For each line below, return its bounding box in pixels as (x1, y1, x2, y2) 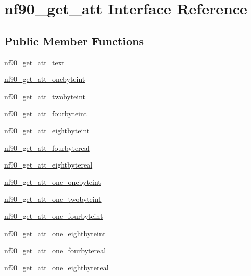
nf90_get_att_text (4, 57, 65, 67)
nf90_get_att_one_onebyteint (4, 176, 101, 187)
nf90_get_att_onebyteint (4, 74, 85, 85)
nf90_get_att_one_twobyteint (4, 194, 102, 204)
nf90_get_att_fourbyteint (4, 108, 87, 119)
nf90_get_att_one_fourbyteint (4, 210, 103, 221)
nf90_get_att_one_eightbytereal (4, 262, 109, 272)
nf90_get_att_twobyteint (4, 91, 86, 101)
